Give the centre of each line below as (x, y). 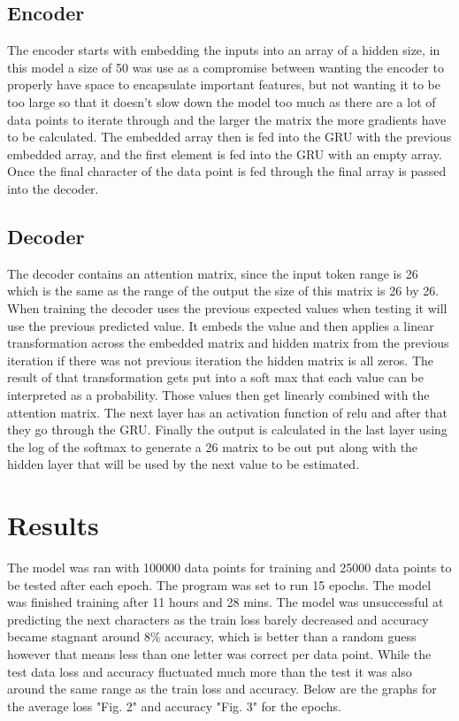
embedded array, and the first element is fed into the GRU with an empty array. (225, 153)
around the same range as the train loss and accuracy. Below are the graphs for (222, 689)
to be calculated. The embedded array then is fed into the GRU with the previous (229, 137)
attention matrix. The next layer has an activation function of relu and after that (228, 412)
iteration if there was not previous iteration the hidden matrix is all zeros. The (220, 360)
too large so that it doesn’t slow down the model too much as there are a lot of (222, 101)
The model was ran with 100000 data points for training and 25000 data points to (229, 567)
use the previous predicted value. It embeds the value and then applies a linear (221, 325)
